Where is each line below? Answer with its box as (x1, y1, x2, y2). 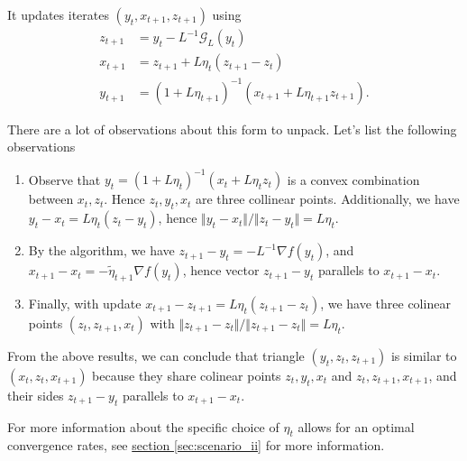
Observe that (28, 170, 101, 189)
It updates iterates (7, 5, 109, 23)
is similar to (390, 346, 457, 364)
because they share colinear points (92, 365, 281, 384)
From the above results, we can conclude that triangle (7, 346, 305, 364)
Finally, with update (28, 293, 142, 312)
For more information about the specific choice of (7, 417, 279, 436)
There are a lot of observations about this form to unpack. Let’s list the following (7, 119, 457, 138)
